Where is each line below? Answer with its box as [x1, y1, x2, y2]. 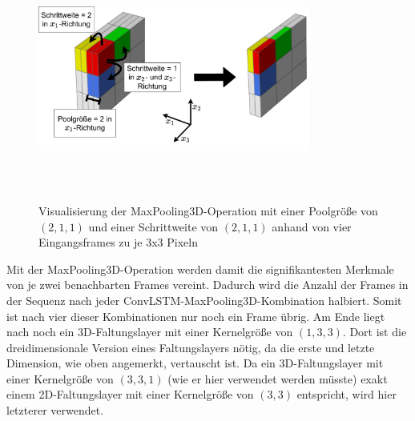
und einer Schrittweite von [88, 218, 219, 235]
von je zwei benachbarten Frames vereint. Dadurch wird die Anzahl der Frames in [6, 276, 409, 293]
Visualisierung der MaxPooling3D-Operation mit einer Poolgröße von [38, 202, 378, 219]
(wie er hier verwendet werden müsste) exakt [167, 370, 388, 387]
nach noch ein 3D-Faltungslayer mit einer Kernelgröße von [6, 323, 293, 340]
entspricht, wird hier [296, 386, 397, 403]
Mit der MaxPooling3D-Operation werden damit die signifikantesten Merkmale [6, 260, 394, 277]
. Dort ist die [342, 323, 407, 340]
